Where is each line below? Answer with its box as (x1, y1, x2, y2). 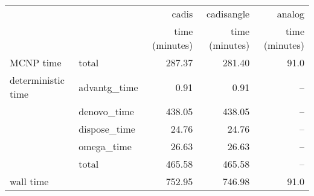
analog (277, 7, 304, 21)
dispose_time (78, 122, 135, 136)
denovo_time (78, 104, 134, 118)
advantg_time (78, 80, 138, 94)
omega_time (78, 139, 132, 153)
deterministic (10, 73, 65, 87)
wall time (10, 174, 49, 188)
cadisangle (207, 7, 250, 21)
